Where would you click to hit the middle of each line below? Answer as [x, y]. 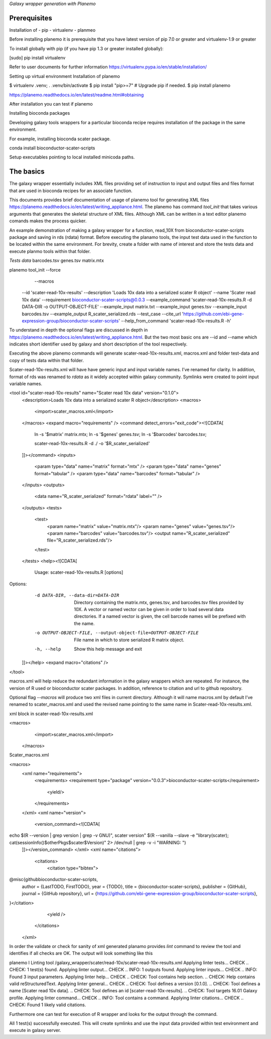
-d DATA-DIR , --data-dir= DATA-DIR [77, 595]
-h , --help [48, 649]
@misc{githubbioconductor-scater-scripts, [53, 880]
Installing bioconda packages [40, 113]
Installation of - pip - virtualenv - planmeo [52, 30]
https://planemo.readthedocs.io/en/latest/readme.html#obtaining [77, 95]
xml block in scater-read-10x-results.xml [51, 714]
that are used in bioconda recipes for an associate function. [71, 191]
